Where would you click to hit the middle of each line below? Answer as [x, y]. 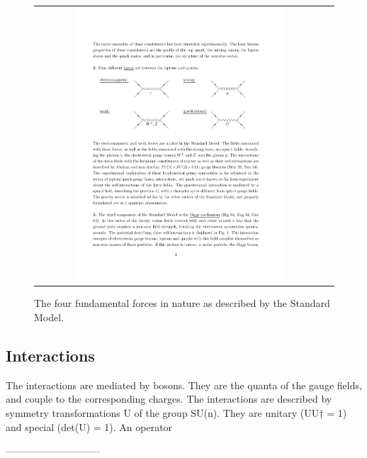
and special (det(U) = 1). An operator [89, 426]
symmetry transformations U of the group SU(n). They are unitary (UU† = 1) [176, 412]
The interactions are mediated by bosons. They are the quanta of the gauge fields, [184, 385]
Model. [49, 317]
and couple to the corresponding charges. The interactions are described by [169, 399]
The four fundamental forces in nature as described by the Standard [182, 303]
